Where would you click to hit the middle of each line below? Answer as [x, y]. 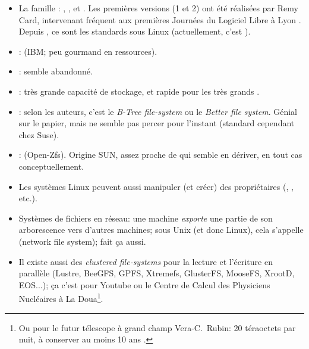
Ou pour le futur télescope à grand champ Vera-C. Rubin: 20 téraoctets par [157, 327]
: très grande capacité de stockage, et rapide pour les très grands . [139, 91]
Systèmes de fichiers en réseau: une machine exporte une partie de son [146, 218]
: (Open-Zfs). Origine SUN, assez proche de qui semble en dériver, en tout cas [160, 155]
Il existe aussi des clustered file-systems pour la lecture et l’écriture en [146, 261]
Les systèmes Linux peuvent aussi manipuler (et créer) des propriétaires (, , [156, 186]
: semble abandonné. [56, 71]
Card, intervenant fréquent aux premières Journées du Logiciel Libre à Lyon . [160, 19]
